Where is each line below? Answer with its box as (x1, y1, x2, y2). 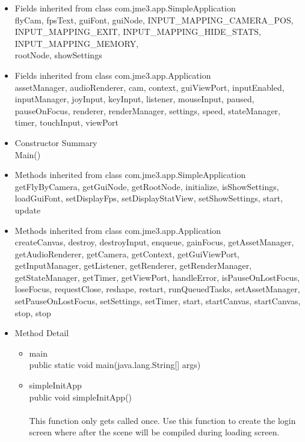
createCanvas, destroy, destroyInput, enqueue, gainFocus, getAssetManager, (14, 236, 294, 248)
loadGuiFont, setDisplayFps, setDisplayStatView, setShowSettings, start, (14, 192, 283, 204)
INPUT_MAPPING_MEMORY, (14, 37, 139, 49)
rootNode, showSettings (14, 49, 102, 61)
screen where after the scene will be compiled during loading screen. (29, 426, 280, 438)
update (14, 203, 41, 216)
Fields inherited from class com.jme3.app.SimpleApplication (14, 2, 236, 14)
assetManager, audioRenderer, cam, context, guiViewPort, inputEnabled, (14, 81, 285, 93)
